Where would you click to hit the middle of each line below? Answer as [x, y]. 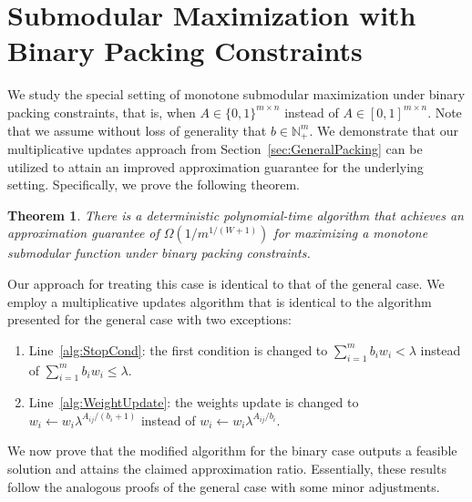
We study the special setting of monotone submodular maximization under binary [236, 94]
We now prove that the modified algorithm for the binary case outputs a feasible [232, 451]
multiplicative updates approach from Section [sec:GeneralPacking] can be [215, 148]
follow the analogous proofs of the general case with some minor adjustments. [224, 486]
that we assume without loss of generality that [137, 130]
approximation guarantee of [83, 233]
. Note [445, 112]
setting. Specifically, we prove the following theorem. [154, 184]
